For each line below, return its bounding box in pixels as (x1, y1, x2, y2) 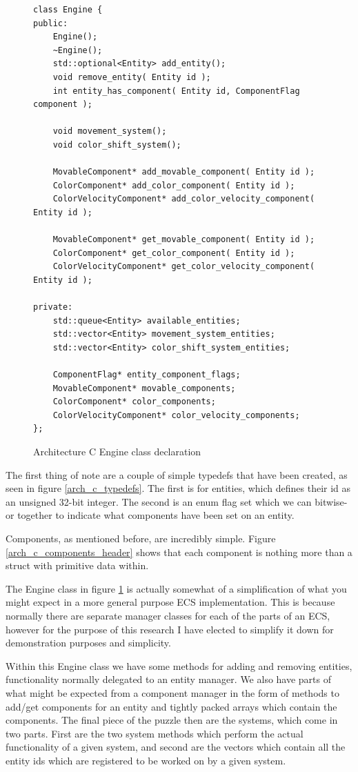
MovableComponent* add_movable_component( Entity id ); (52, 167, 315, 177)
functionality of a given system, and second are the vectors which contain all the (6, 740, 346, 754)
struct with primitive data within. (6, 558, 149, 573)
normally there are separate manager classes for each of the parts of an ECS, (6, 608, 330, 622)
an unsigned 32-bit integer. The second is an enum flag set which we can (6, 494, 312, 508)
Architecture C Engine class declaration (33, 444, 201, 458)
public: (33, 18, 68, 28)
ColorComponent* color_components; (52, 397, 216, 407)
